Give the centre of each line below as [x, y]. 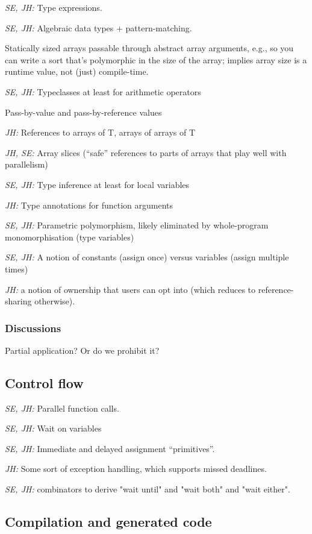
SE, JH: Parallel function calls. [62, 408]
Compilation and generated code [108, 522]
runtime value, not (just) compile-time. [77, 71]
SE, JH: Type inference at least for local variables [97, 184]
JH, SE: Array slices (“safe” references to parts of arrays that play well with [146, 152]
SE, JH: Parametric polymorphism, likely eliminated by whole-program [137, 225]
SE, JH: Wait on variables [53, 428]
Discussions [33, 328]
